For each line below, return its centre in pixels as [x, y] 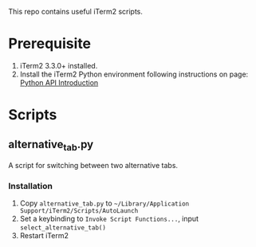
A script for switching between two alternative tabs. [93, 166]
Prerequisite [50, 44]
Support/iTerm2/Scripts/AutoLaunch [79, 211]
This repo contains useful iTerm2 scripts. [76, 12]
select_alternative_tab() [63, 228]
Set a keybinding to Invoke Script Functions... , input [109, 219]
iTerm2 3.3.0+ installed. [59, 65]
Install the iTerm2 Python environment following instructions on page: [134, 74]
